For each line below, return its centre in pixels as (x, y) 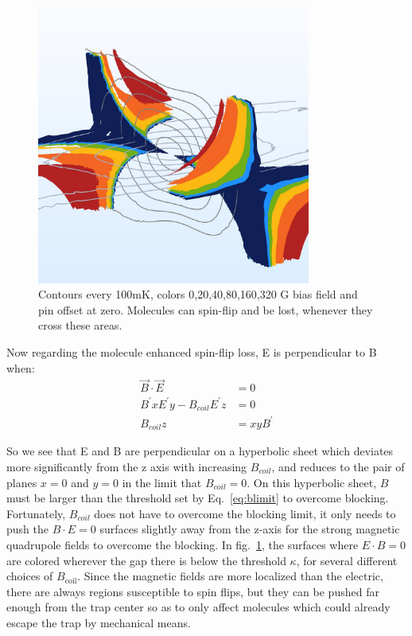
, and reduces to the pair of (338, 466)
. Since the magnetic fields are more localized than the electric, (230, 576)
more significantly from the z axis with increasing (127, 466)
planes (22, 482)
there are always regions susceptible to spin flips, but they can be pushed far (193, 591)
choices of (30, 576)
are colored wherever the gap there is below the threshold (146, 560)
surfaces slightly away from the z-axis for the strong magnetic (250, 529)
